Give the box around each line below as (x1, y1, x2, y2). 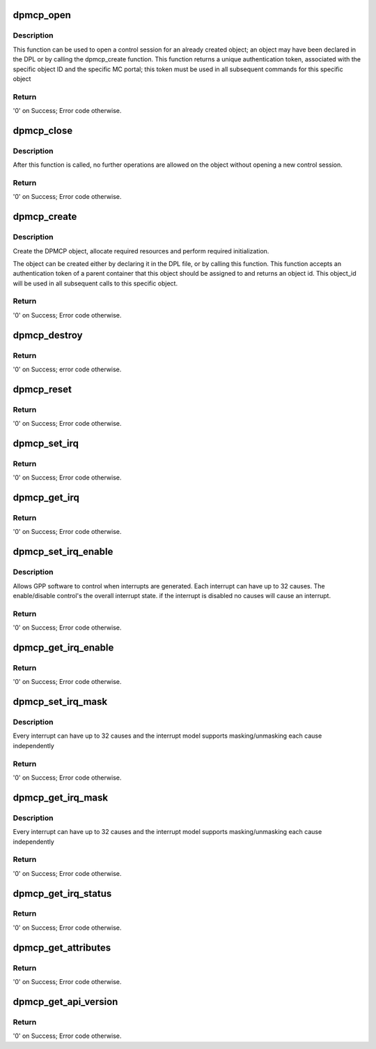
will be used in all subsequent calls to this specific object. (13, 279, 178, 288)
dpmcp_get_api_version (13, 995, 118, 1008)
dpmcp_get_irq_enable (13, 641, 114, 653)
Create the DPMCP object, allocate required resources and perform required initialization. (13, 246, 269, 255)
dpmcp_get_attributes (13, 942, 111, 953)
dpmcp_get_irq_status (13, 887, 112, 900)
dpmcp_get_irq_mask (13, 791, 108, 803)
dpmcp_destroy (13, 329, 83, 341)
